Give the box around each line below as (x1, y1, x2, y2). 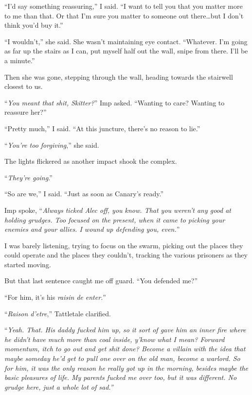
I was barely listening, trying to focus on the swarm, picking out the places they (4, 240, 243, 250)
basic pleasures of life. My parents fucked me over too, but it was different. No (4, 372, 237, 382)
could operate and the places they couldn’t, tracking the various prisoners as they (4, 250, 248, 260)
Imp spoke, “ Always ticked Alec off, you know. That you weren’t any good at (4, 205, 232, 215)
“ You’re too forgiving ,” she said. (4, 139, 99, 150)
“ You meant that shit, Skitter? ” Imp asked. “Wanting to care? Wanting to (4, 97, 225, 107)
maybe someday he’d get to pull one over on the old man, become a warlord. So (4, 353, 240, 363)
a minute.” (4, 55, 35, 65)
